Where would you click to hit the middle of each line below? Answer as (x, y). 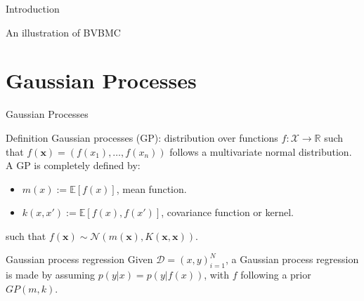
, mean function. (151, 188)
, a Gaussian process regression (292, 259)
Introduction (33, 8)
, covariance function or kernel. (227, 212)
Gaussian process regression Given (79, 259)
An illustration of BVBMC (63, 32)
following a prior (276, 275)
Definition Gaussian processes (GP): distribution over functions (142, 137)
